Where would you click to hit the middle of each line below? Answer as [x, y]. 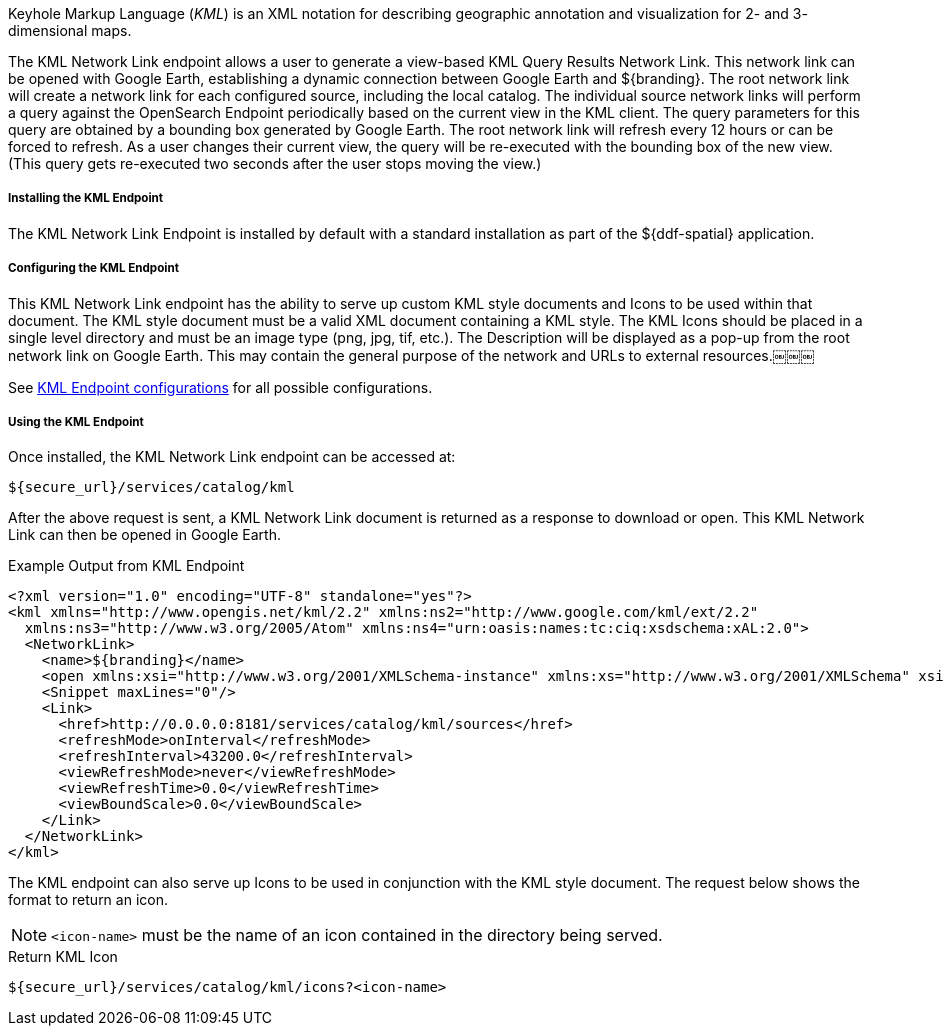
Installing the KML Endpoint [86, 198]
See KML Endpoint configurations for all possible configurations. [220, 387]
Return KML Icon [63, 957]
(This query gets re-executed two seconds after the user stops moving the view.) [275, 163]
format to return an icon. [88, 900]
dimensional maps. [70, 30]
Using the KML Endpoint [76, 421]
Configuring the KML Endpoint [93, 268]
